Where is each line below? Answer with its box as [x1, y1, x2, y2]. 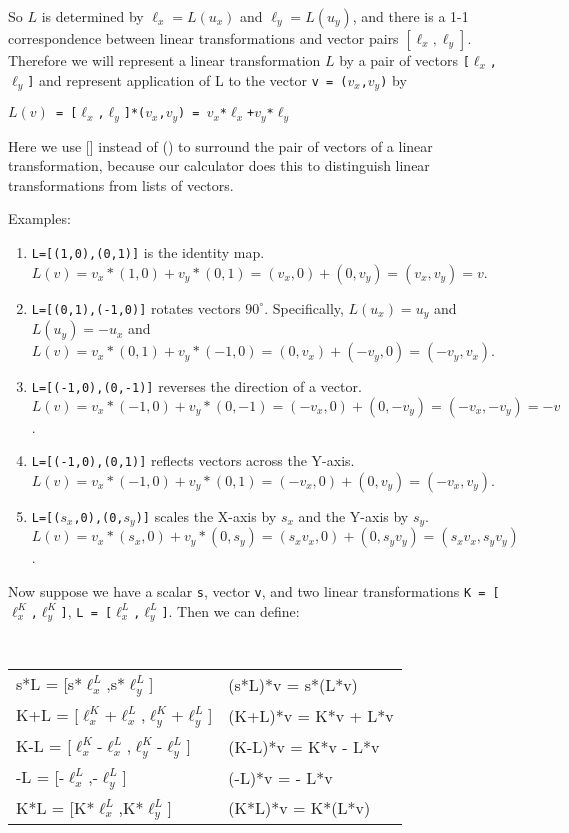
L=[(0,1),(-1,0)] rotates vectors [31, 297, 241, 318]
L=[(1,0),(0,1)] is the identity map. [31, 241, 265, 262]
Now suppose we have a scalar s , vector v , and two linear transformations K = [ [8, 581, 500, 601]
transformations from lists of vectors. [8, 174, 234, 195]
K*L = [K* [16, 795, 95, 819]
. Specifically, [264, 297, 344, 318]
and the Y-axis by [298, 505, 409, 526]
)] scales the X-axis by [135, 505, 277, 526]
